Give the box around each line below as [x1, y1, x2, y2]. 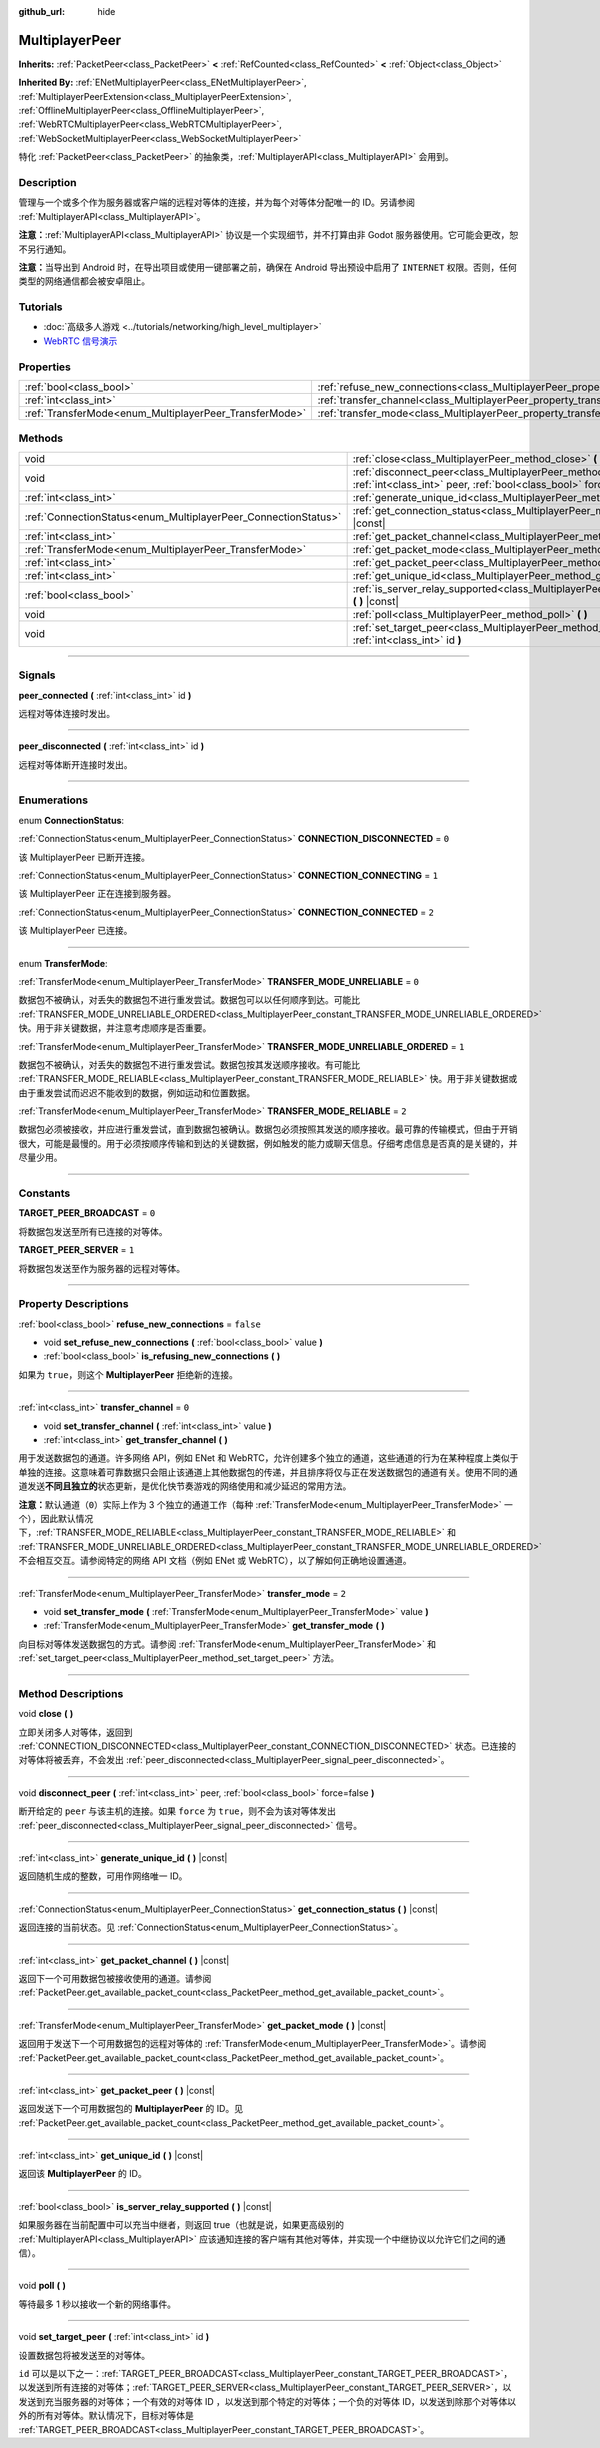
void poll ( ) [18, 2280, 67, 2292]
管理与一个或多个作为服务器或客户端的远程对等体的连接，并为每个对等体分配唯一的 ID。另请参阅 [18, 196, 415, 209]
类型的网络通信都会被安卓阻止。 [18, 275, 150, 287]
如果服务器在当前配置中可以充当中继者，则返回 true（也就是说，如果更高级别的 [18, 2219, 345, 2231]
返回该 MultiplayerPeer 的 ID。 [18, 2168, 147, 2180]
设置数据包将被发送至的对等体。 [18, 2349, 150, 2361]
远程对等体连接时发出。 [18, 707, 115, 719]
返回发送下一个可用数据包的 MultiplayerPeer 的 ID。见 [18, 2103, 244, 2115]
